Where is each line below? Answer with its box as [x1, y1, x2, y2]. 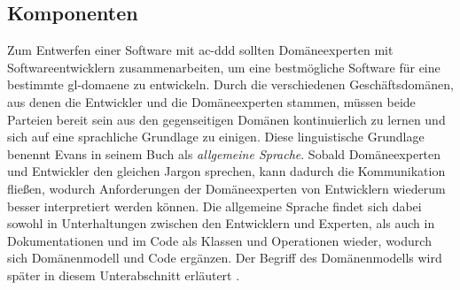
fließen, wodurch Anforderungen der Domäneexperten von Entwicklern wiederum [7, 179, 446, 197]
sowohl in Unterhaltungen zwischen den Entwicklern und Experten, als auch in [7, 214, 435, 233]
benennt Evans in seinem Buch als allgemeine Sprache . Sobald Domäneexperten [7, 144, 441, 163]
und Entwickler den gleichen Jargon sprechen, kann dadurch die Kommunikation [7, 162, 446, 180]
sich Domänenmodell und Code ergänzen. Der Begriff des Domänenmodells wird [7, 248, 442, 267]
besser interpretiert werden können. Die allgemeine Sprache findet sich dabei [7, 196, 422, 215]
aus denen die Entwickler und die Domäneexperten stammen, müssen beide [7, 92, 416, 111]
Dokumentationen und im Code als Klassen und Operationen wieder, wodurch [7, 231, 432, 249]
